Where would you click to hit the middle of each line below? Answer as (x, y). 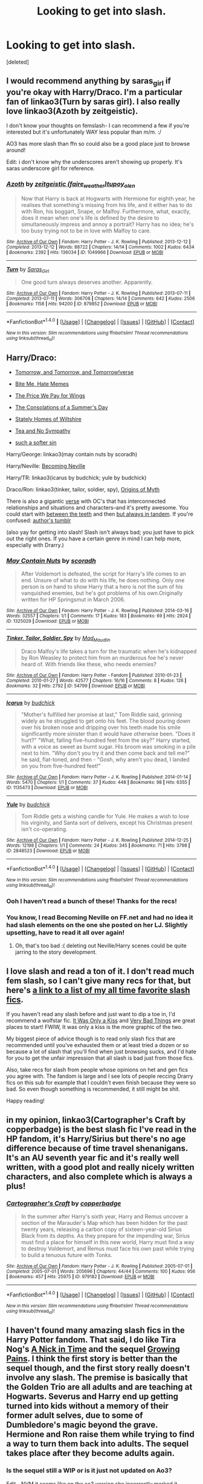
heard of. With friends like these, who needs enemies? (89, 665)
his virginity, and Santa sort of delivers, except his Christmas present (107, 823)
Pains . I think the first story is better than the (92, 1359)
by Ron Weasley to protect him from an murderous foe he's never (102, 658)
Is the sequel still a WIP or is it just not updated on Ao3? (89, 1471)
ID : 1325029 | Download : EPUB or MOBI (48, 622)
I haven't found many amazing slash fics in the (96, 1331)
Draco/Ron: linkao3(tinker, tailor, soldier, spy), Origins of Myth (83, 490)
